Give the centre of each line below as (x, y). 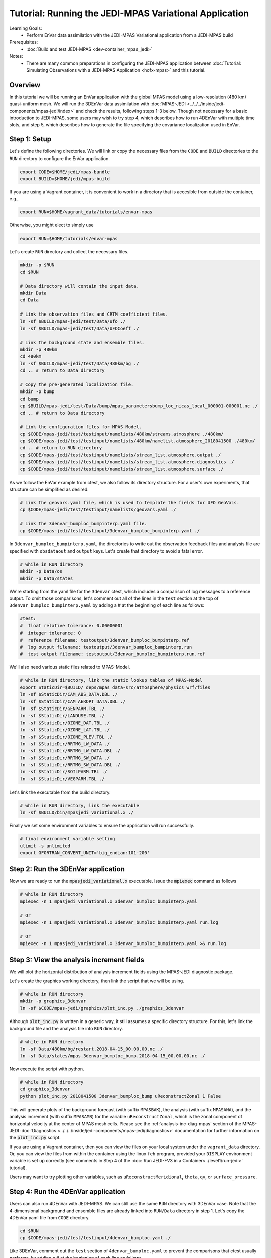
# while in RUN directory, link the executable (79, 805)
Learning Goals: (26, 28)
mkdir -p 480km (38, 349)
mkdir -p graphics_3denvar (53, 1001)
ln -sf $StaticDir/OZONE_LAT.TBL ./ (65, 730)
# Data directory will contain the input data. (79, 286)
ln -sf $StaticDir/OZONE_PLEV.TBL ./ (66, 737)
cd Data (29, 300)
